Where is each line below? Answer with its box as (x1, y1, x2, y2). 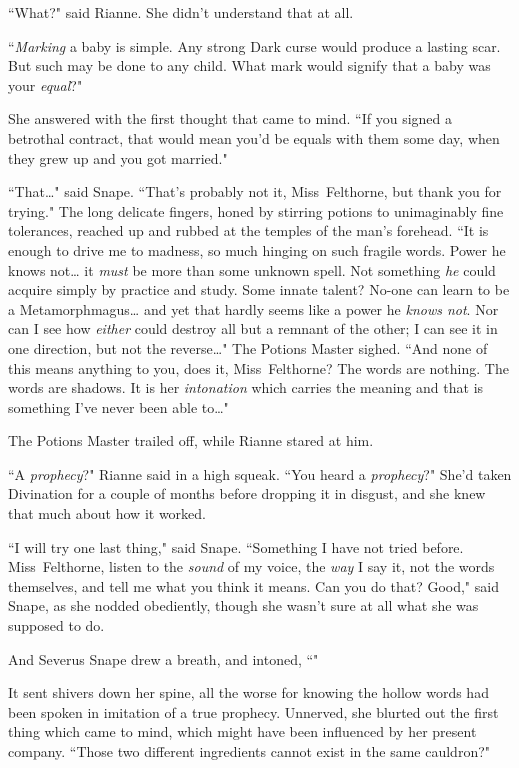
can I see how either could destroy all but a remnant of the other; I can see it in (8, 318, 498, 339)
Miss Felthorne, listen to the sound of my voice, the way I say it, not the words (8, 556, 495, 577)
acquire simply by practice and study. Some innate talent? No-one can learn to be (8, 279, 510, 300)
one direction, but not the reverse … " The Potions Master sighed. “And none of (8, 337, 488, 358)
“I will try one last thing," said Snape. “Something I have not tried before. (8, 536, 464, 557)
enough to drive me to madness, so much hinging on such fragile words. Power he (8, 239, 506, 260)
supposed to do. (8, 615, 105, 636)
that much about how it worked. (8, 503, 206, 524)
